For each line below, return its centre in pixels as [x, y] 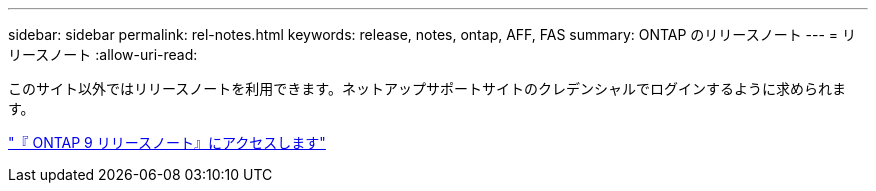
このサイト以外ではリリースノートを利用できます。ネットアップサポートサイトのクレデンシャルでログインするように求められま [427, 88]
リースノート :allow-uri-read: [103, 54]
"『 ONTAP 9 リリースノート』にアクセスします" [167, 142]
